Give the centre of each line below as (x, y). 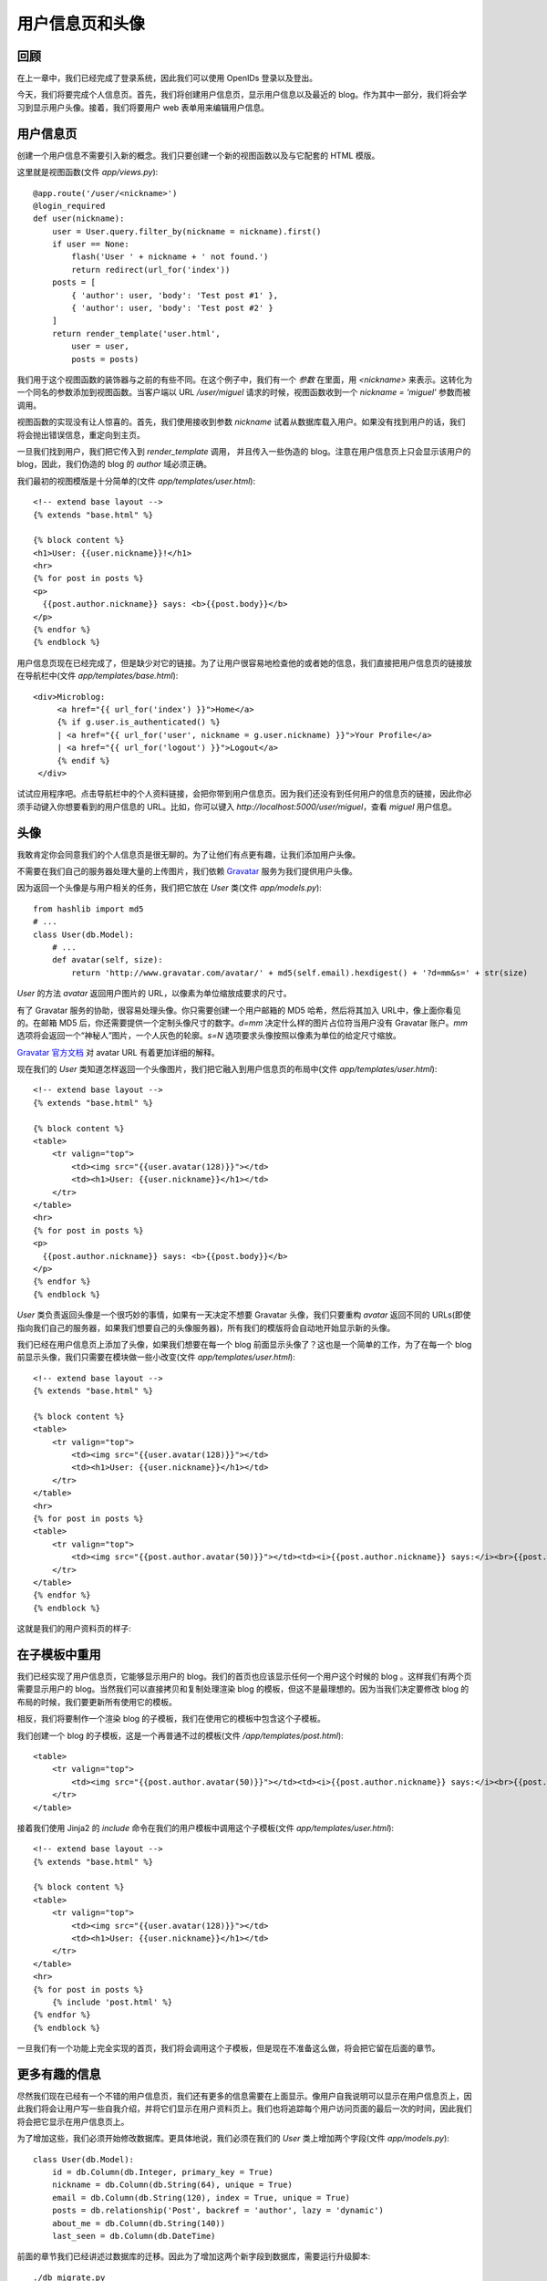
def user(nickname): (79, 219)
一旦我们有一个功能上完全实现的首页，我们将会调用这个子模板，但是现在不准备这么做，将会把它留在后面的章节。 (228, 2048)
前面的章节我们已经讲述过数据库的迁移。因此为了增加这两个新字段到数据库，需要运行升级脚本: (194, 2256)
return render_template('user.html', (136, 333)
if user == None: (90, 245)
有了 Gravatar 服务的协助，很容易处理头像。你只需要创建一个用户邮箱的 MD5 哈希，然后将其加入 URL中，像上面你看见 (239, 1010)
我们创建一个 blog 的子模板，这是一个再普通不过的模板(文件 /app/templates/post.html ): (180, 1735)
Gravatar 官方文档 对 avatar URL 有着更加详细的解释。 (118, 1052)
